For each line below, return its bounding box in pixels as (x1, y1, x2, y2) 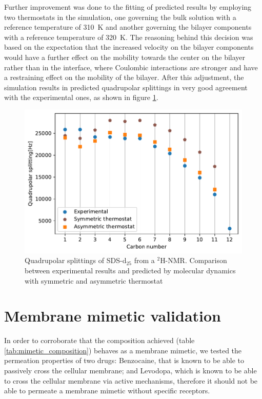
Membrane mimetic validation (4, 305, 221, 326)
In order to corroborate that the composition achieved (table (4, 335, 195, 346)
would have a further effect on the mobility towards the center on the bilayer (4, 51, 246, 62)
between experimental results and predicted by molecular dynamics (25, 265, 236, 275)
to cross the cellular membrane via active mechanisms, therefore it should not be (4, 375, 258, 386)
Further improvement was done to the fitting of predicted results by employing (4, 2, 252, 12)
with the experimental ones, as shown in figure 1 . (4, 92, 158, 103)
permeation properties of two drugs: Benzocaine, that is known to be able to (4, 355, 245, 366)
